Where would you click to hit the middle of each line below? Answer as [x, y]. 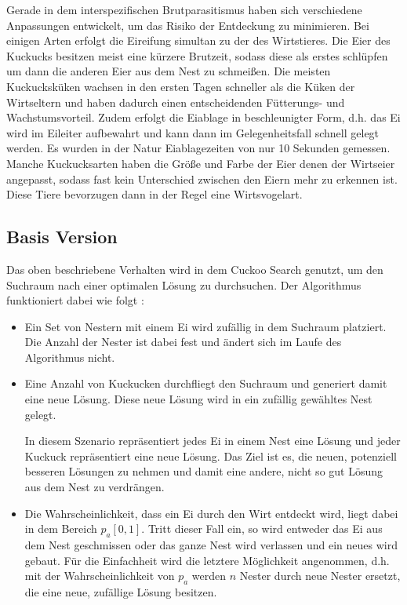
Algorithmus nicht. [70, 357]
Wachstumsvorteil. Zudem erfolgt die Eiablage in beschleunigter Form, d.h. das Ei [203, 117]
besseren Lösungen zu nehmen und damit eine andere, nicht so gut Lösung [204, 471]
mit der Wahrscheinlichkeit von [100, 576]
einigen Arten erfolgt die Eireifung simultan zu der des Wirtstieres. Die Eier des [198, 40]
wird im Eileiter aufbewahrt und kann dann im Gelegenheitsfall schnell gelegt [193, 132]
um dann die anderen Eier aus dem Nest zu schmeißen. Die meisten [169, 71]
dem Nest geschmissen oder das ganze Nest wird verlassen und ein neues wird [211, 545]
